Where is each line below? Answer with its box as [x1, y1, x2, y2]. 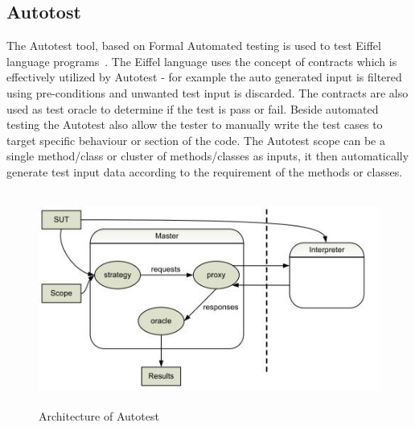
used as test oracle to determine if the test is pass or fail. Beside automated [6, 100, 379, 117]
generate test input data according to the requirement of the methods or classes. [6, 163, 403, 180]
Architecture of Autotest [39, 407, 159, 424]
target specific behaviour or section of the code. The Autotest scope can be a [6, 131, 385, 148]
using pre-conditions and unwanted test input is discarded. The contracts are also [6, 84, 409, 101]
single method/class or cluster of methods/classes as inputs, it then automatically [6, 147, 409, 164]
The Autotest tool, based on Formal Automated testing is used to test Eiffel [6, 37, 381, 54]
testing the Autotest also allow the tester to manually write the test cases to [6, 116, 383, 133]
